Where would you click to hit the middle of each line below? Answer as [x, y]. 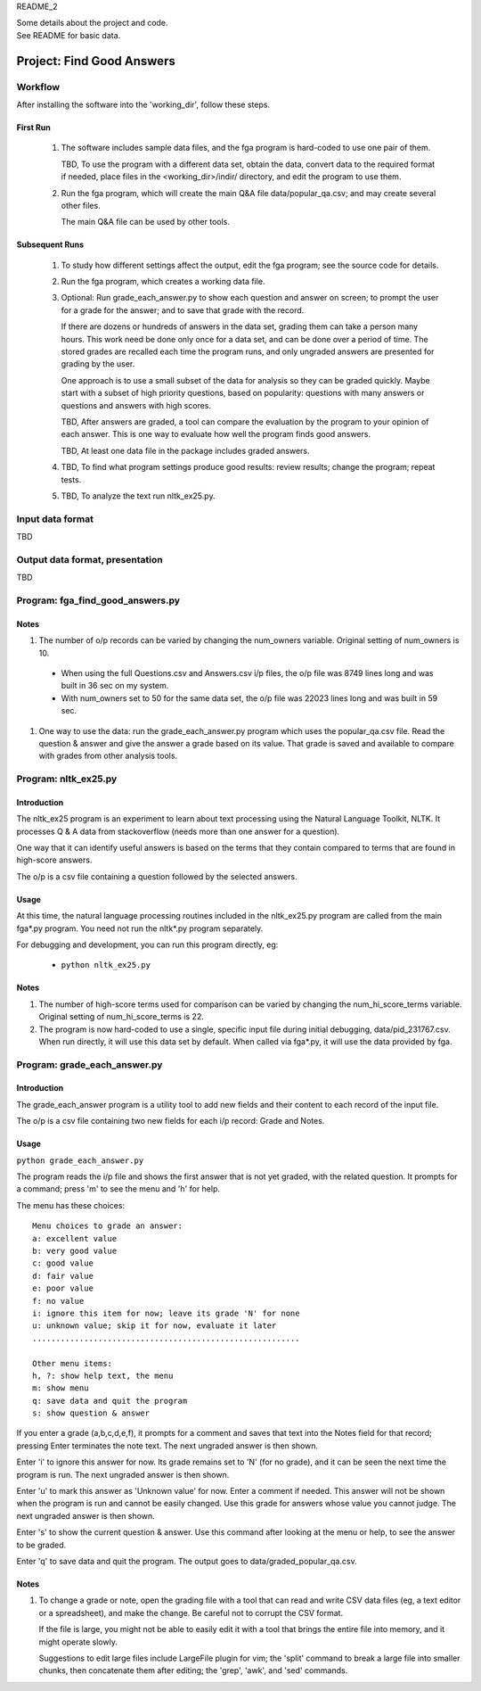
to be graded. [41, 1545]
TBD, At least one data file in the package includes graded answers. [186, 450]
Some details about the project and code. [92, 23]
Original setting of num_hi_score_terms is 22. [121, 1017]
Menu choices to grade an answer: [107, 1226]
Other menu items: [73, 1363]
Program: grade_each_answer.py [90, 1064]
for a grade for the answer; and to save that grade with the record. [183, 310]
